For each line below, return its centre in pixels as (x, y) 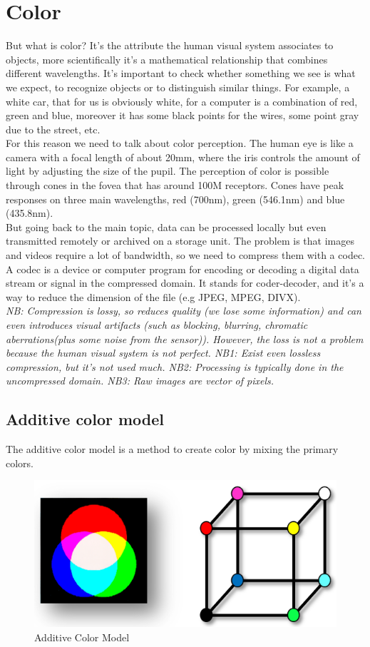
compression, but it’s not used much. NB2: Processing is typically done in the (175, 366)
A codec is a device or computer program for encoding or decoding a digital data (183, 269)
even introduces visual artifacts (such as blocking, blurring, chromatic (157, 325)
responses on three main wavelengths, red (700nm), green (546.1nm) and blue (175, 199)
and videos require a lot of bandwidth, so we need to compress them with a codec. (185, 255)
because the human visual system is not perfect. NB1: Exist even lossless (163, 353)
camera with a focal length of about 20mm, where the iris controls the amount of (183, 157)
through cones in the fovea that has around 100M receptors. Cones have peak (175, 185)
